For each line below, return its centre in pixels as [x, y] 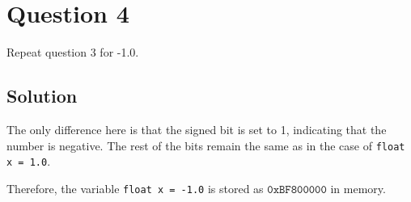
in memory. [358, 188]
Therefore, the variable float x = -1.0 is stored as [135, 188]
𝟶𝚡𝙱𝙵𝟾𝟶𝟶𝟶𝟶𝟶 [297, 189]
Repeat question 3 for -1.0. [73, 52]
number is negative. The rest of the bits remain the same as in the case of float [206, 145]
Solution [42, 96]
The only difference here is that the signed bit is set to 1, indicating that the [197, 129]
